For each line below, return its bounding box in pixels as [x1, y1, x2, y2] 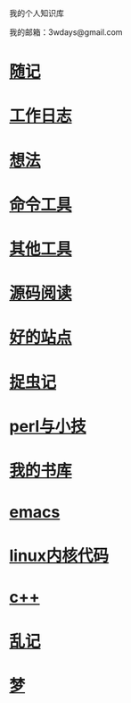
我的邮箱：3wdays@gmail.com [9, 27, 123, 38]
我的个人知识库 [9, 8, 64, 18]
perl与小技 [9, 416, 86, 436]
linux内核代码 [9, 545, 110, 566]
